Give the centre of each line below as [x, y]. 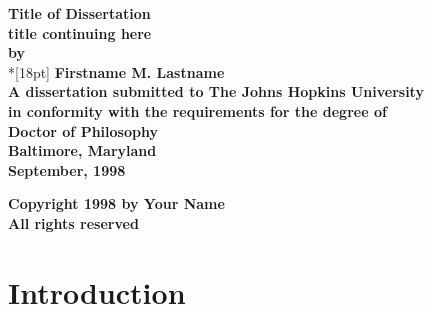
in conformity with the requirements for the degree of [197, 110]
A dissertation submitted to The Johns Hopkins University [216, 91]
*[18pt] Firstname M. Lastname [116, 71]
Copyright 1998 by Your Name [116, 203]
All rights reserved [73, 222]
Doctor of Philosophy [83, 130]
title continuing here [80, 32]
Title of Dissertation [79, 13]
